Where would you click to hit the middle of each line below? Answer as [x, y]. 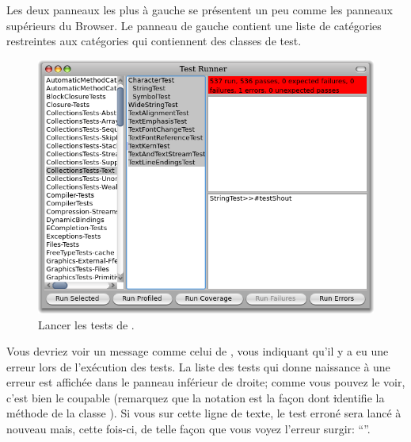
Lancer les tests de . [86, 324]
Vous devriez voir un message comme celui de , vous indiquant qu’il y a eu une [198, 351]
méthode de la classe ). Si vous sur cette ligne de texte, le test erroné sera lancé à [204, 413]
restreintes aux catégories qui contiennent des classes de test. [154, 41]
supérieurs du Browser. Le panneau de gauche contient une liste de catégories [194, 25]
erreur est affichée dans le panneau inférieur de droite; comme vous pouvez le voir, [206, 382]
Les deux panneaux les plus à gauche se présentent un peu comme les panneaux [200, 10]
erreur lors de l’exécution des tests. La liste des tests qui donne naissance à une [198, 366]
